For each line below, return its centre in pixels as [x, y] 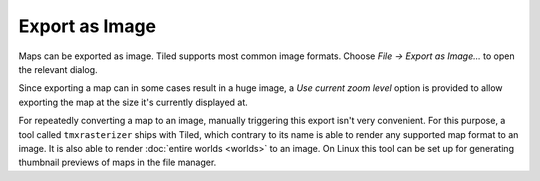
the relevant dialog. [58, 69]
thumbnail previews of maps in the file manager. [117, 162]
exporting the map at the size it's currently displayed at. [133, 102]
